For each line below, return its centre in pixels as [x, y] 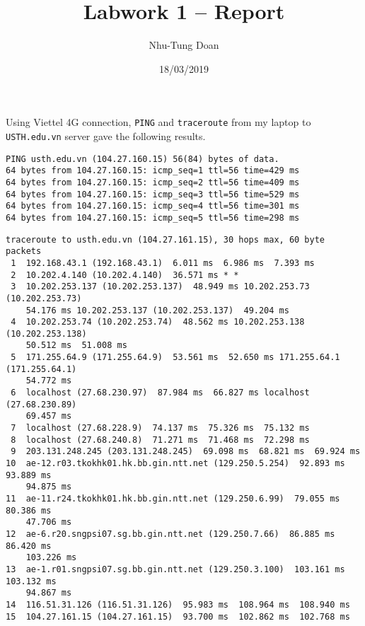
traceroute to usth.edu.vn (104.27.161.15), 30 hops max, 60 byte [166, 239]
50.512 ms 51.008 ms [76, 346]
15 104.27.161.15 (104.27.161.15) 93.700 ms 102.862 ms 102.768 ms [178, 616]
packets [24, 251]
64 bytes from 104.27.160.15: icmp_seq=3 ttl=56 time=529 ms [153, 194]
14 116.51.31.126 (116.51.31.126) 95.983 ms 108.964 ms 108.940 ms [178, 604]
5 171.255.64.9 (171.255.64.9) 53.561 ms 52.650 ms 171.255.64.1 [175, 358]
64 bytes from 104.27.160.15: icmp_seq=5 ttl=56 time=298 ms [153, 218]
